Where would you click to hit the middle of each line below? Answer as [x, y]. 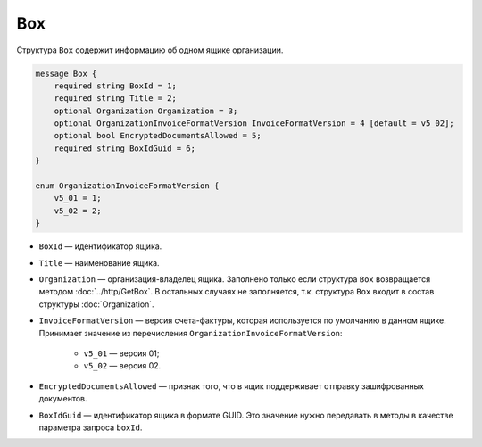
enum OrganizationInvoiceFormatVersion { [127, 186]
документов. [63, 399]
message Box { [66, 73]
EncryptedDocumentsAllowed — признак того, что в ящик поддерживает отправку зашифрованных [231, 386]
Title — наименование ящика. [99, 262]
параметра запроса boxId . [91, 427]
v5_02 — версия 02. [122, 366]
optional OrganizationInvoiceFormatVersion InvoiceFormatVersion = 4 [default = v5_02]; [254, 124]
